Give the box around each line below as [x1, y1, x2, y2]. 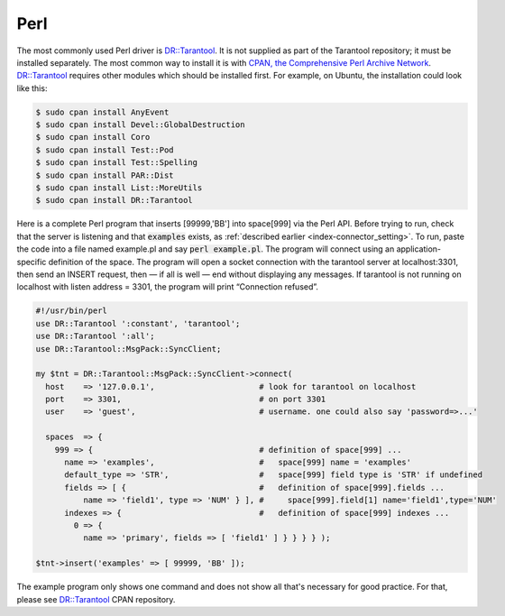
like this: [16, 82, 48, 94]
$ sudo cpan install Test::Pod [35, 144, 175, 155]
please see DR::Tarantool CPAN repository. [16, 593, 176, 604]
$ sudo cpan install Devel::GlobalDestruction [35, 120, 245, 130]
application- [396, 244, 442, 254]
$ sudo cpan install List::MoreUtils [35, 183, 203, 193]
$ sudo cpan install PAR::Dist [35, 170, 175, 180]
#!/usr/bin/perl [35, 306, 108, 316]
